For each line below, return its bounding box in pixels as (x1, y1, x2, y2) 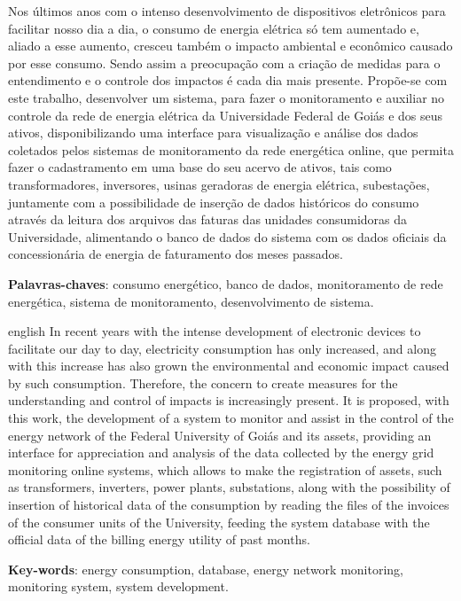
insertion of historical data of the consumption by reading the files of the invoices (8, 496, 449, 514)
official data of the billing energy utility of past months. (8, 530, 310, 549)
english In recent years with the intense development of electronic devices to (8, 322, 421, 340)
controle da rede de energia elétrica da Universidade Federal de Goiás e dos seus (8, 105, 443, 124)
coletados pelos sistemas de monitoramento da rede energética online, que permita (8, 140, 454, 159)
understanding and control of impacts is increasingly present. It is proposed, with (8, 391, 449, 410)
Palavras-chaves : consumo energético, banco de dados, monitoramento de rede (8, 274, 443, 293)
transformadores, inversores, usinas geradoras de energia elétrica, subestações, (8, 175, 430, 193)
